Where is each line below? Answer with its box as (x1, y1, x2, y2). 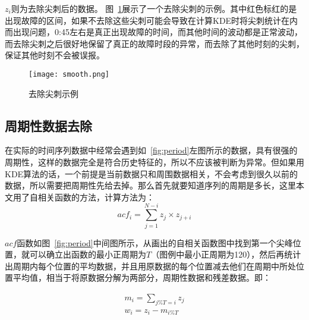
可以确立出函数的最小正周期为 (29, 248, 146, 261)
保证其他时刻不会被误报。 (5, 49, 105, 61)
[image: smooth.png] (29, 70, 110, 79)
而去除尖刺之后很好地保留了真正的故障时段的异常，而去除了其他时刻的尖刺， (5, 37, 304, 49)
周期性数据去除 (5, 116, 92, 134)
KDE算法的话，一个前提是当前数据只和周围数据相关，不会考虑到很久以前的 (5, 167, 298, 180)
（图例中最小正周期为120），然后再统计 (151, 248, 301, 261)
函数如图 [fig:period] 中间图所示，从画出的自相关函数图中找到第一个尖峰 (17, 236, 293, 249)
